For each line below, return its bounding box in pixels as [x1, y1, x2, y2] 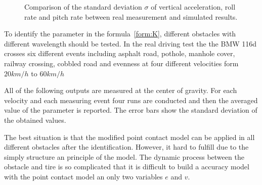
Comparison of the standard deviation [24, 2, 142, 12]
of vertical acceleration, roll [151, 2, 236, 12]
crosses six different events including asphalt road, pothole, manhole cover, [4, 48, 235, 59]
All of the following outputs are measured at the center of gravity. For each [4, 85, 237, 96]
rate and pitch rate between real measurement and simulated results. [24, 11, 238, 22]
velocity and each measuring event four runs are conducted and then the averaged [4, 95, 258, 105]
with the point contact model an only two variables [4, 171, 163, 181]
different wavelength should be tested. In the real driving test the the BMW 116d [4, 38, 257, 49]
